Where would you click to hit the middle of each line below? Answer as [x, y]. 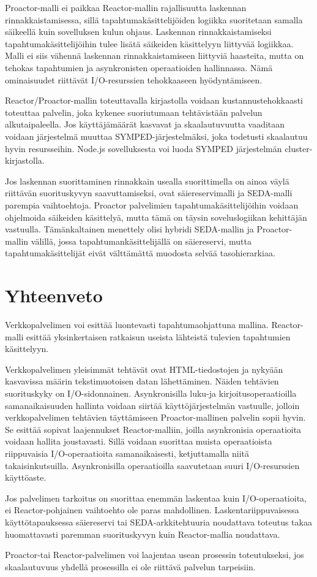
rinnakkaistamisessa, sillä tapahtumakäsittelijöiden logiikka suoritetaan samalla [154, 19]
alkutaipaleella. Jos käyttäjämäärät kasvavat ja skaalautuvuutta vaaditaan [145, 124]
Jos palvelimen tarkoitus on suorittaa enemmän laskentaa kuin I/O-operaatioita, [156, 498]
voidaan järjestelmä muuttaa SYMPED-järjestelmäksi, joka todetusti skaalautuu [156, 136]
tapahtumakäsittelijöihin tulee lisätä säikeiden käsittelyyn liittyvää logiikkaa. [149, 43]
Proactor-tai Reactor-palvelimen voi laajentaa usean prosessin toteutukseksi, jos [155, 555]
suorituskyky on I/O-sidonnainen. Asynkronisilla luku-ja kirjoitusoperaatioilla [151, 393]
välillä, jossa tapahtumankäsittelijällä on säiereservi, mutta [141, 241]
